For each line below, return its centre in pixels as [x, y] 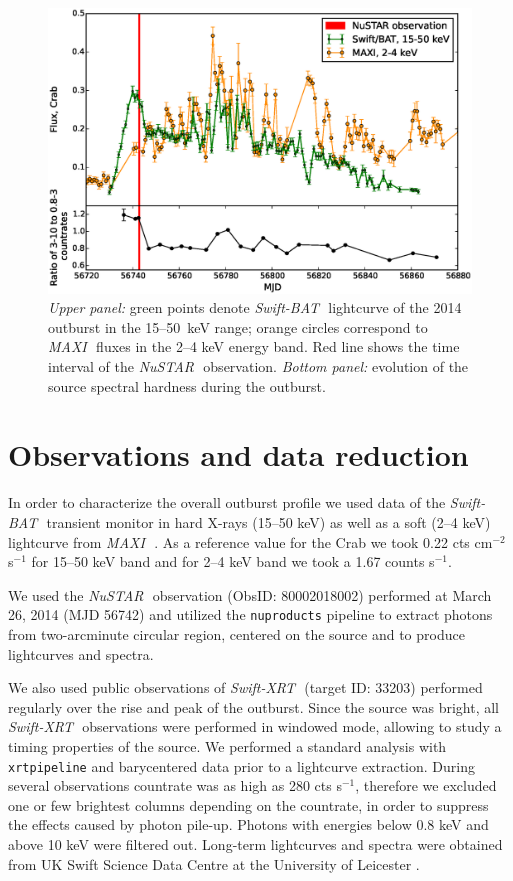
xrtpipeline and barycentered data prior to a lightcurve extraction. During [241, 765]
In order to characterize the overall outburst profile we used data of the [227, 502]
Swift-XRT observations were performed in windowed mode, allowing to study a [255, 726]
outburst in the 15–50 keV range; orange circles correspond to [238, 326]
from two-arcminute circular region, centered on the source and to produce [236, 634]
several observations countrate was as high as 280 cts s [175, 785]
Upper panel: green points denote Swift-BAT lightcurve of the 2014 [255, 307]
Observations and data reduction [238, 454]
